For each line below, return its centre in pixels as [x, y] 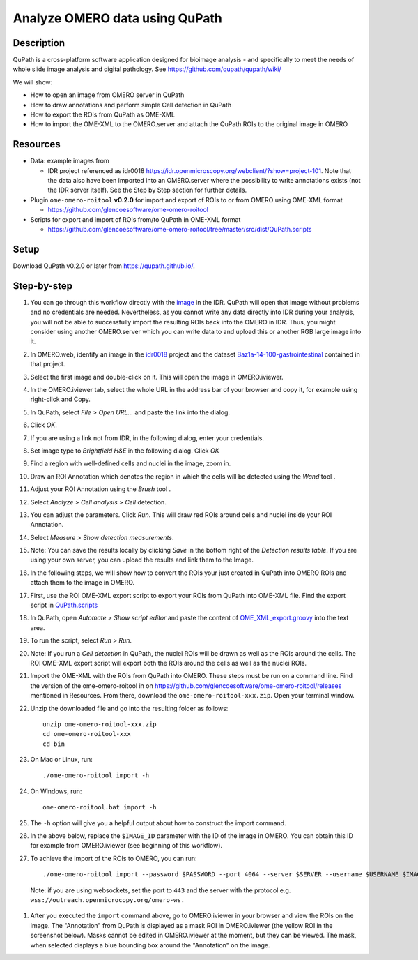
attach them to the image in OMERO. [83, 583]
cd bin [54, 744]
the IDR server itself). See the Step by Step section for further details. [147, 190]
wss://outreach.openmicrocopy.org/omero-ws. [108, 900]
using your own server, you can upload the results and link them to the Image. [142, 560]
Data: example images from [70, 161]
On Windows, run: [56, 791]
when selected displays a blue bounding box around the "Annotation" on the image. [150, 945]
